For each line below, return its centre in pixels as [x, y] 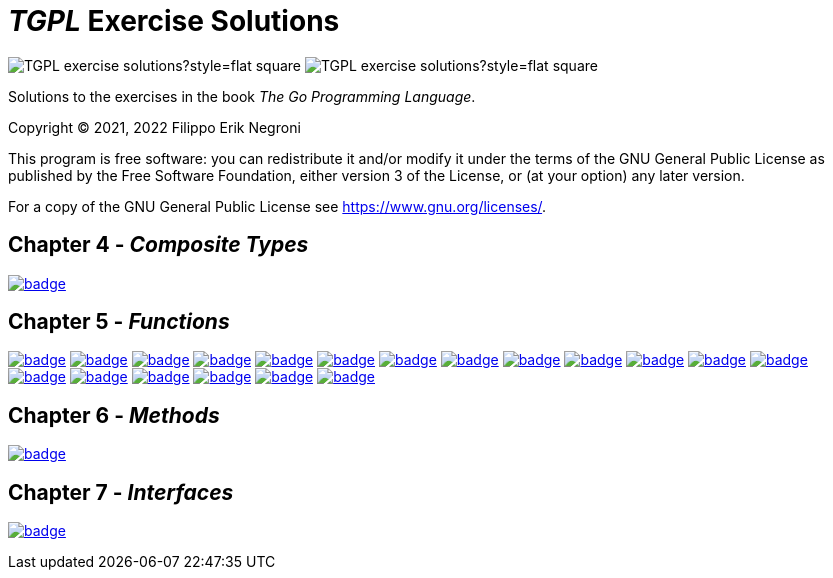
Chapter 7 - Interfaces [121, 492]
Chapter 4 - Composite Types [158, 245]
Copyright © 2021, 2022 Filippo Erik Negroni [154, 127]
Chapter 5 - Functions [119, 322]
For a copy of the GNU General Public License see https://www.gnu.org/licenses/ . [277, 206]
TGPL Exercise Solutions [174, 21]
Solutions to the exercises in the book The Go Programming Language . [242, 96]
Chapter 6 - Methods [114, 415]
